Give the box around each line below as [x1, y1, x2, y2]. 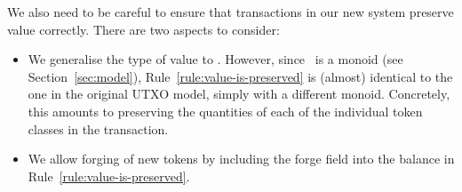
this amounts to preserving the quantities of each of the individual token [28, 101, 423, 120]
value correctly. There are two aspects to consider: [7, 20, 280, 38]
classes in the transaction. [28, 119, 169, 138]
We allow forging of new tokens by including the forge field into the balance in [28, 149, 455, 168]
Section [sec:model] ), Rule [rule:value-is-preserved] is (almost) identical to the [28, 67, 453, 85]
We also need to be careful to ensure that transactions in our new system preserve [7, 3, 454, 20]
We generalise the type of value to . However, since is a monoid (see [28, 50, 403, 68]
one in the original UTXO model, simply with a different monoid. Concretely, [28, 84, 450, 103]
